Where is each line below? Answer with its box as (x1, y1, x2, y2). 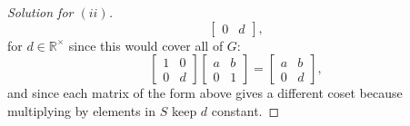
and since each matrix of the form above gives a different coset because (7, 83, 403, 102)
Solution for (7, 3, 74, 21)
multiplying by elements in (7, 101, 156, 120)
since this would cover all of (68, 35, 224, 54)
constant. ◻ (211, 101, 280, 120)
